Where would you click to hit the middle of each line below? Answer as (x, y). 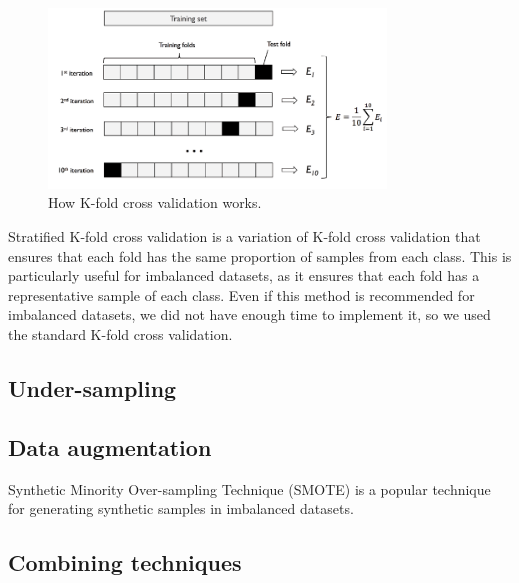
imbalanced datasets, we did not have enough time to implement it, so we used (249, 314)
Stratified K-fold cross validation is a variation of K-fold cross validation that (244, 236)
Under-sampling (92, 388)
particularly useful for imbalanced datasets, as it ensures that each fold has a (244, 275)
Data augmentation (110, 446)
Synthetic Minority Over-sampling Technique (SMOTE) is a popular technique (249, 488)
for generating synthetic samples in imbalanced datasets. (181, 508)
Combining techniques (125, 562)
